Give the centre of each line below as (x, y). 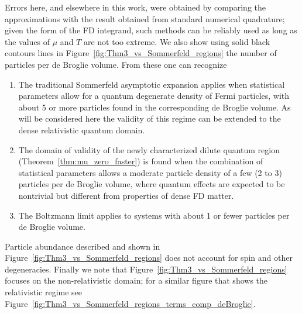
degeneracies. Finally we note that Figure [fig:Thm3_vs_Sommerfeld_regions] (146, 269)
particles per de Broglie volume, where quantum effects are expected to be (152, 184)
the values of (28, 41)
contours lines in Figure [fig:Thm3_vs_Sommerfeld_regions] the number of (141, 53)
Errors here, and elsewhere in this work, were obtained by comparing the (135, 7)
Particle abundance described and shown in (83, 246)
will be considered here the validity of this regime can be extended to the (150, 118)
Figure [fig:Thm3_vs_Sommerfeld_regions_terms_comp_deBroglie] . (130, 303)
